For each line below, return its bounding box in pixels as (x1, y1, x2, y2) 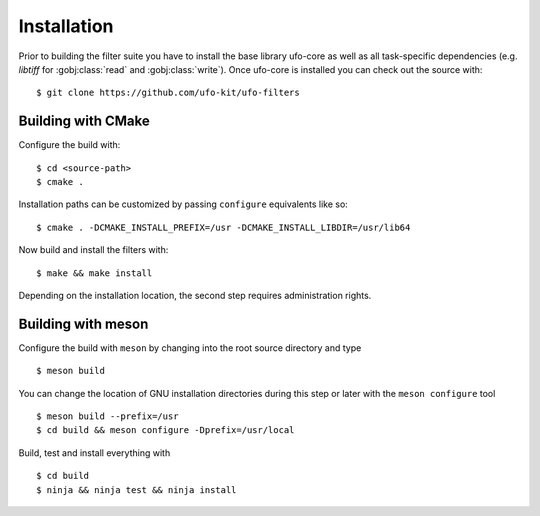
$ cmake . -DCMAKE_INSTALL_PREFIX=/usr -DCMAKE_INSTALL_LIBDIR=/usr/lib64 (36, 221, 411, 233)
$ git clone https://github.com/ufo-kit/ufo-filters (36, 87, 300, 99)
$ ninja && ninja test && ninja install (36, 484, 237, 495)
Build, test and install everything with (18, 446, 171, 459)
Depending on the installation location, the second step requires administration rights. (18, 289, 372, 301)
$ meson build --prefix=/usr (36, 411, 179, 422)
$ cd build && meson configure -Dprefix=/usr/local (36, 425, 295, 436)
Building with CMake (18, 113, 150, 130)
